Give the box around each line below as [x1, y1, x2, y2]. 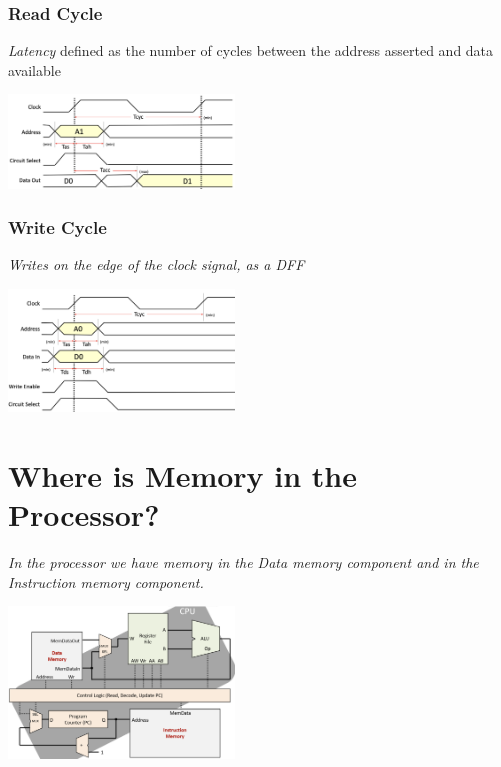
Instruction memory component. [8, 571, 204, 592]
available [8, 59, 61, 80]
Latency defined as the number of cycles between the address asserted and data [8, 40, 494, 61]
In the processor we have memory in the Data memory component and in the [8, 552, 479, 573]
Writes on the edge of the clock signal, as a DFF [8, 254, 305, 275]
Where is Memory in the [8, 455, 358, 496]
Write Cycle [8, 215, 107, 240]
